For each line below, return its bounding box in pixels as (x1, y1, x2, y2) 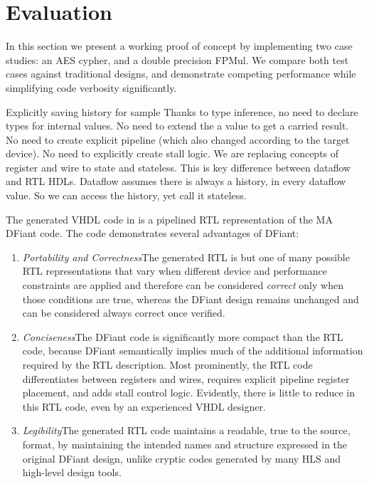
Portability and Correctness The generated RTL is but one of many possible (22, 249, 350, 264)
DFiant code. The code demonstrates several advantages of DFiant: (6, 226, 299, 241)
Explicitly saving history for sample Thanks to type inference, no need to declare (6, 104, 358, 119)
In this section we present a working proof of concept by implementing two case (6, 38, 353, 53)
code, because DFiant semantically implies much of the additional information (22, 343, 363, 358)
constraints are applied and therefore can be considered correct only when (22, 278, 343, 293)
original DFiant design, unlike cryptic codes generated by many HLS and (22, 451, 341, 465)
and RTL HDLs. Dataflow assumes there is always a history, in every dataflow (6, 174, 346, 189)
